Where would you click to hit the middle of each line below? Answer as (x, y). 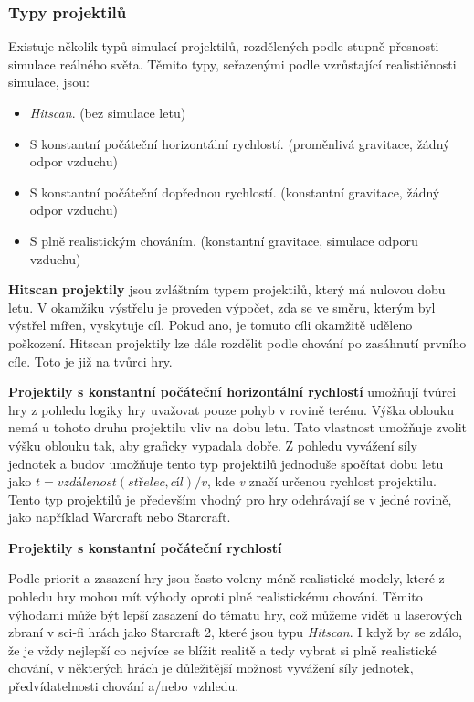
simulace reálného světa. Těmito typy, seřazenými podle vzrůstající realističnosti (232, 64)
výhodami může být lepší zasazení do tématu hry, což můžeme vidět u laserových (236, 614)
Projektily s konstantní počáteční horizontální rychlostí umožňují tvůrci (232, 392)
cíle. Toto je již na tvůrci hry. (90, 361)
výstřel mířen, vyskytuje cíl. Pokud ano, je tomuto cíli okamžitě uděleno (211, 325)
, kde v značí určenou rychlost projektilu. (321, 481)
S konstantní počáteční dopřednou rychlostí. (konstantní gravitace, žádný (235, 191)
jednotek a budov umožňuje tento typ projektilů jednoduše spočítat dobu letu (226, 463)
